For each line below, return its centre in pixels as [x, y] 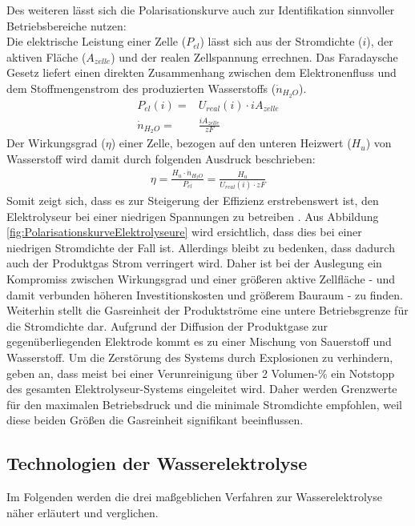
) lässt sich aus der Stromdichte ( [281, 41]
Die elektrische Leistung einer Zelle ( [97, 41]
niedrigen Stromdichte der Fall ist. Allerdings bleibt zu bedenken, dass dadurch [201, 247]
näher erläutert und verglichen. [83, 512]
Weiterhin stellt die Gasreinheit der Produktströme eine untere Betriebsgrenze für [207, 310]
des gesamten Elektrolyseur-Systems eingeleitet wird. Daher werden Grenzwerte [202, 389]
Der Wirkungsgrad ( [56, 143]
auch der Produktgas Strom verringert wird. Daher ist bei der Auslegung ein [194, 263]
